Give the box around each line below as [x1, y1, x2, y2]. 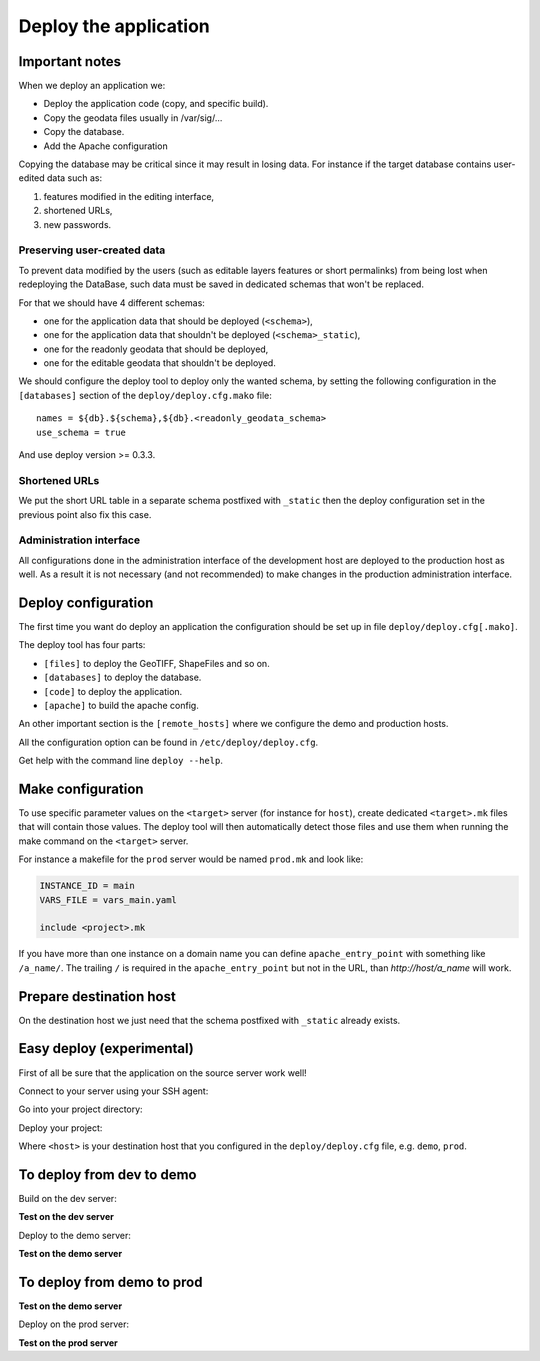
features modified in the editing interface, [43, 190, 215, 202]
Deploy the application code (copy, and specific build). [43, 98, 269, 110]
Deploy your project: [18, 1121, 103, 1134]
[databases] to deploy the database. [43, 671, 202, 684]
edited [18, 172, 45, 184]
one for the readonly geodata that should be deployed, [43, 343, 269, 355]
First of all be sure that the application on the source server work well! [18, 1066, 307, 1079]
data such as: [46, 172, 103, 184]
